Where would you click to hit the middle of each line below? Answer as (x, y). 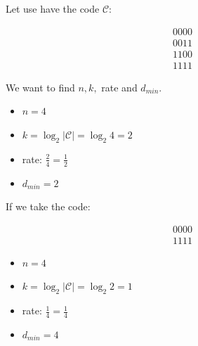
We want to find (40, 87)
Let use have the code (53, 8)
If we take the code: (48, 206)
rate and (119, 87)
